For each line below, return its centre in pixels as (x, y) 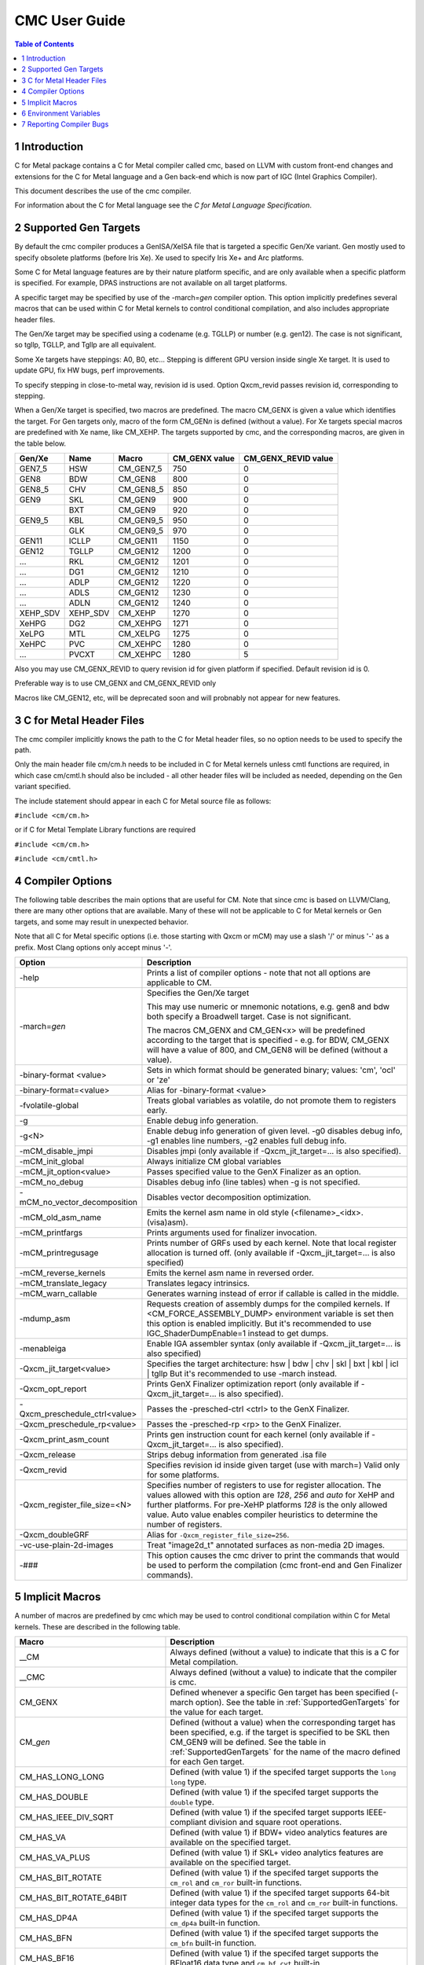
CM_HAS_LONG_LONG (62, 1777)
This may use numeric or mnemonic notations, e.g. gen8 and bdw (268, 1006)
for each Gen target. (207, 1762)
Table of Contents (44, 44)
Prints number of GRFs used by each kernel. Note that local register (271, 1243)
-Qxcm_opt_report (53, 1389)
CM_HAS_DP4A (48, 1918)
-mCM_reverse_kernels (62, 1273)
